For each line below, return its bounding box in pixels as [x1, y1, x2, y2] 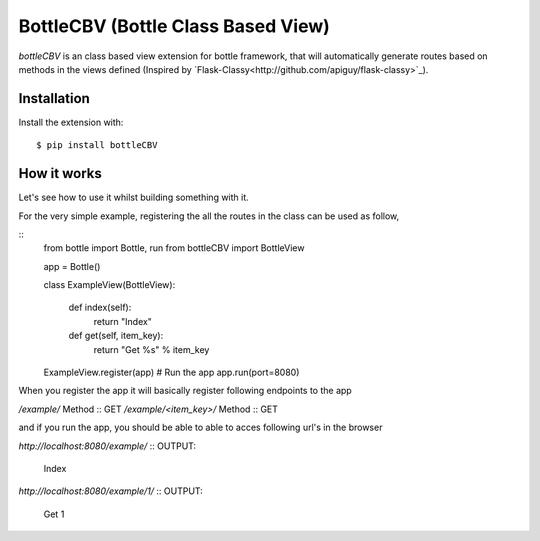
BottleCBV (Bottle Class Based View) [18, 15, 330, 37]
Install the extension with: [18, 116, 124, 128]
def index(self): [68, 301, 132, 314]
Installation [18, 90, 90, 107]
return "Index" [93, 315, 152, 327]
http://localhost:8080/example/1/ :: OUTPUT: [18, 485, 204, 497]
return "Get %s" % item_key [93, 343, 210, 355]
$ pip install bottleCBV [36, 140, 158, 151]
